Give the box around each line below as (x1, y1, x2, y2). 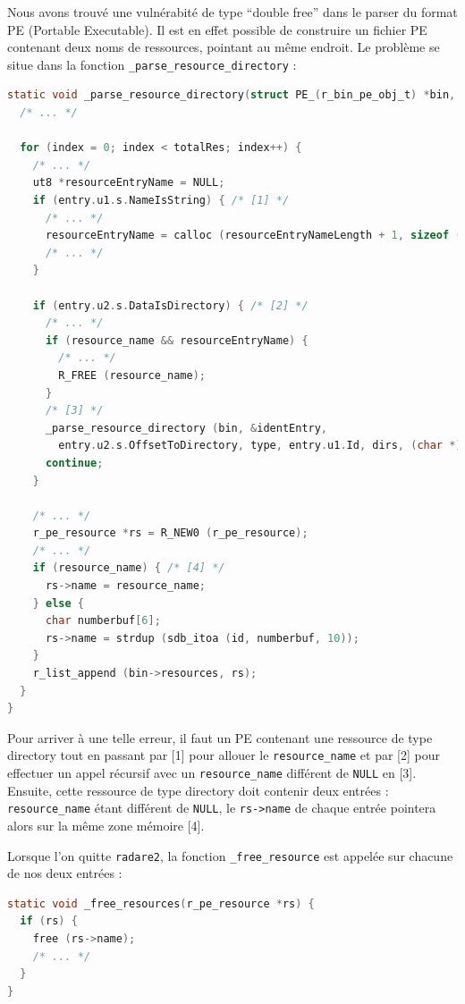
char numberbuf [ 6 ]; (45, 614, 161, 628)
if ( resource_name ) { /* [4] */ (32, 561, 225, 575)
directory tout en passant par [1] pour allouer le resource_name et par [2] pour (7, 746, 440, 764)
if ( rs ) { (20, 915, 78, 928)
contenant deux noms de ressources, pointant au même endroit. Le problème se (7, 38, 440, 56)
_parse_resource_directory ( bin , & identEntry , (45, 421, 328, 435)
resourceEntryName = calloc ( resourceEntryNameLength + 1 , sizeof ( (45, 229, 462, 242)
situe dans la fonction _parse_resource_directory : (7, 55, 297, 73)
